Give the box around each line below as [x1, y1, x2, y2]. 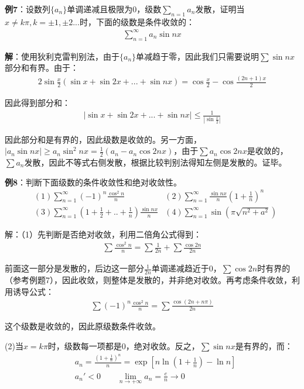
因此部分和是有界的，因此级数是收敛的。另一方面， [5, 133, 201, 145]
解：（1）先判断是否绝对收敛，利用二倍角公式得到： [5, 228, 201, 240]
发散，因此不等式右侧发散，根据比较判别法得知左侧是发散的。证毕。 [24, 156, 287, 168]
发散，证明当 [195, 3, 245, 15]
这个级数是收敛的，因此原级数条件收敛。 [5, 320, 160, 332]
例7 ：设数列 [5, 3, 51, 15]
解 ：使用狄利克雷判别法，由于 [5, 50, 119, 62]
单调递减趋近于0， [151, 262, 221, 274]
